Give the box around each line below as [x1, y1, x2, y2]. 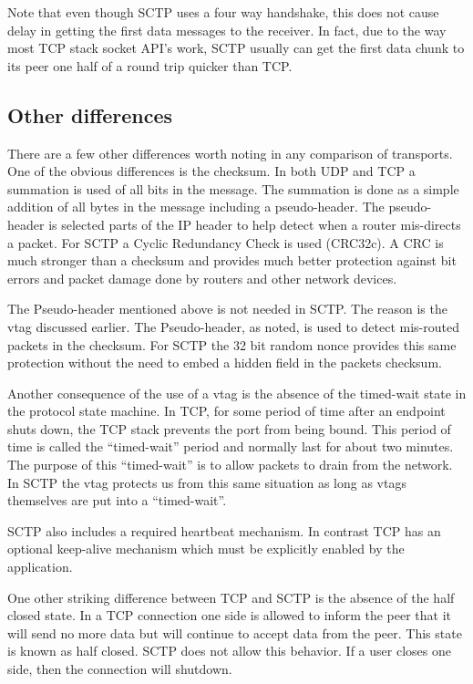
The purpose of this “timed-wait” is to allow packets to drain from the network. [7, 455, 453, 474]
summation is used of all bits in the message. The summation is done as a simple [7, 179, 459, 198]
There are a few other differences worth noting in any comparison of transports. [7, 143, 453, 162]
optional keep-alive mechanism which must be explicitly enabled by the [7, 539, 405, 558]
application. [7, 557, 73, 576]
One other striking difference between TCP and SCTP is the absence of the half [7, 587, 455, 606]
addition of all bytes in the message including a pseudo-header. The [7, 197, 385, 216]
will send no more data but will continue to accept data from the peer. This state [7, 623, 462, 642]
